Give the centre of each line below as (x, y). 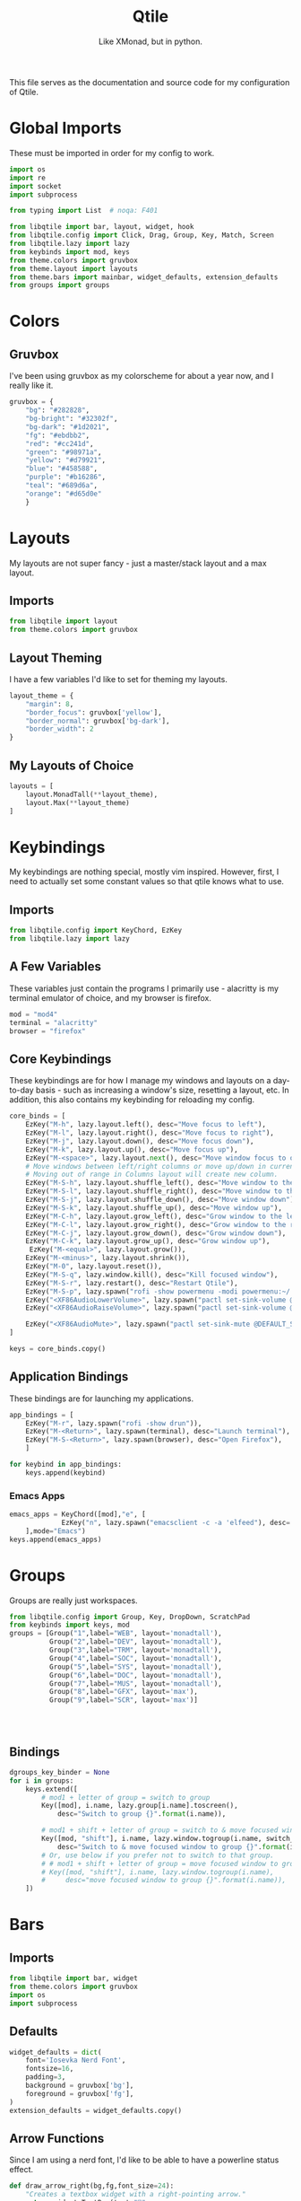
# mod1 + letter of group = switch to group (126, 1797)
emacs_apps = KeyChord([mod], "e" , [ (77, 1514)
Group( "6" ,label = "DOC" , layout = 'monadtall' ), (135, 1675)
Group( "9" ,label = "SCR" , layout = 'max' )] (124, 1700)
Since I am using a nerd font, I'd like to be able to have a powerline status (144, 2160)
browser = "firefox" (48, 1031)
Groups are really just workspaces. (73, 1600)
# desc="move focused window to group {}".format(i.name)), (164, 1881)
